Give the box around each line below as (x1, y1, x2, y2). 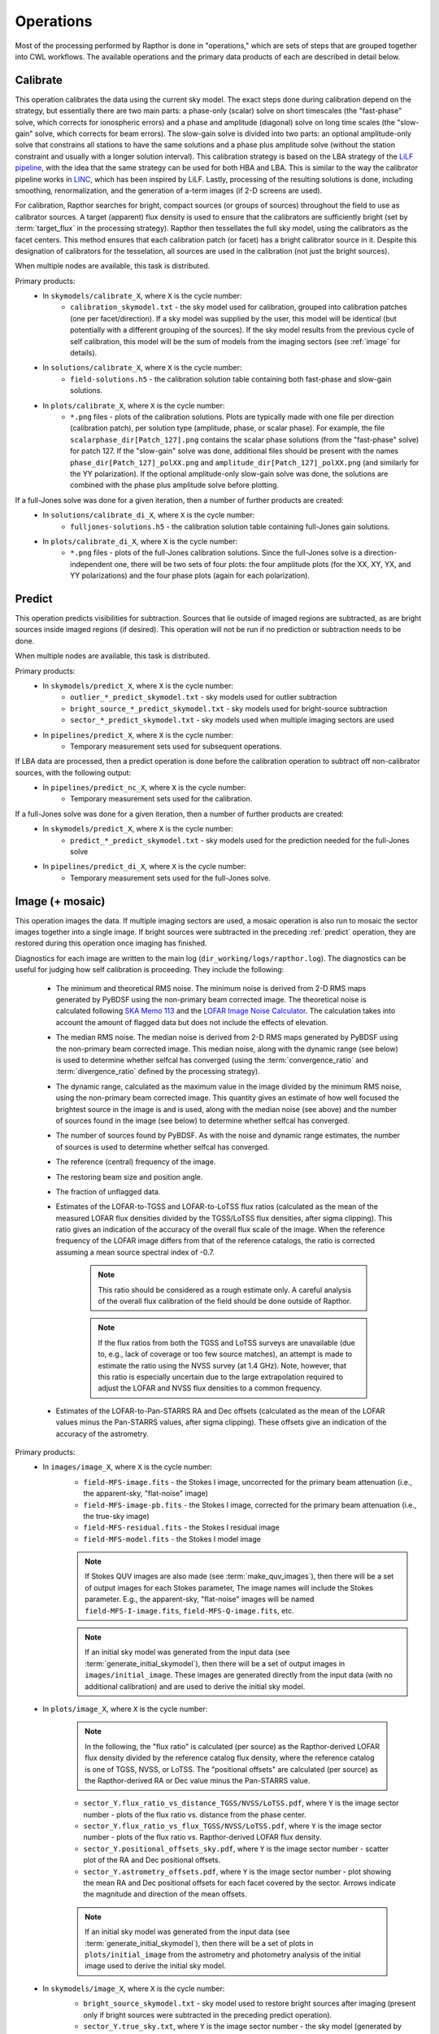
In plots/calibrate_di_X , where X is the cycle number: (42, 536, 238, 546)
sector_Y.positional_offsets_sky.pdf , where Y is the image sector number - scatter (83, 1844, 389, 1853)
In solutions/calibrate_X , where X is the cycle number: (42, 363, 242, 373)
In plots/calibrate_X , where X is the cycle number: (42, 400, 225, 410)
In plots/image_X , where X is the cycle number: (42, 1704, 208, 1713)
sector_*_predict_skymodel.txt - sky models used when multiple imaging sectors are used (70, 715, 394, 725)
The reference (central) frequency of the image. (55, 1157, 216, 1167)
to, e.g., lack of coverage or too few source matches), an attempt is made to (98, 1349, 353, 1359)
